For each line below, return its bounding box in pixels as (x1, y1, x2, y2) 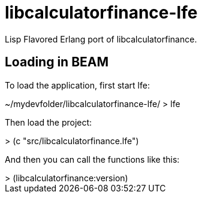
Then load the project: (5, 117, 92, 127)
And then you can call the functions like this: (5, 154, 180, 165)
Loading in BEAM (5, 54, 109, 70)
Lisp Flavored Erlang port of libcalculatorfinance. (5, 33, 197, 44)
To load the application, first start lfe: (5, 80, 150, 90)
